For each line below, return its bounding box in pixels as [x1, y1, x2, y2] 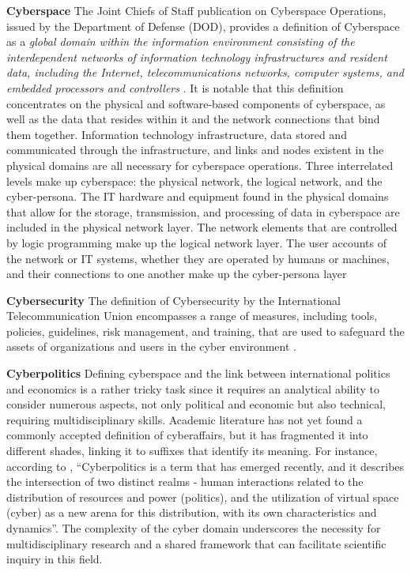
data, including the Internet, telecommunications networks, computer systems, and [6, 64, 404, 81]
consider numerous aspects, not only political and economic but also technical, [6, 396, 386, 412]
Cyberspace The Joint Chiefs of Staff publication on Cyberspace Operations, [6, 2, 386, 18]
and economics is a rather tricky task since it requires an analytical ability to [6, 380, 379, 397]
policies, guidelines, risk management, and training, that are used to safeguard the [6, 322, 405, 339]
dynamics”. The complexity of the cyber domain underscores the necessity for [6, 520, 381, 536]
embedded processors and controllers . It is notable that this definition [6, 79, 344, 96]
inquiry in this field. [6, 551, 103, 567]
